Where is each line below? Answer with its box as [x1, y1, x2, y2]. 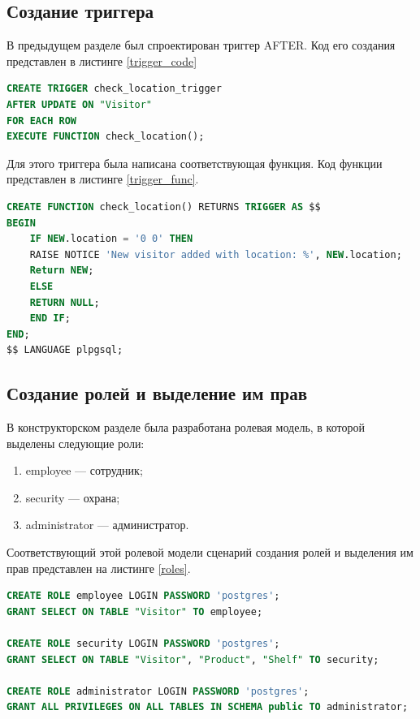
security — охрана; [25, 489, 120, 506]
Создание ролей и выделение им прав [6, 381, 308, 406]
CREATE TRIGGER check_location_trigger [6, 83, 222, 95]
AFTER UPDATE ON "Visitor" [6, 98, 153, 110]
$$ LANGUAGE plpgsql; [6, 344, 123, 356]
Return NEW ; [29, 265, 94, 277]
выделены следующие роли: [6, 434, 145, 451]
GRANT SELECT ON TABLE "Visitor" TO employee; [6, 605, 263, 618]
